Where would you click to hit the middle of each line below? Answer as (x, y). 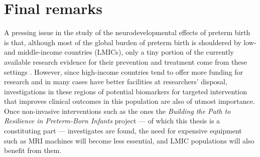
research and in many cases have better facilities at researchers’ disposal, (116, 82)
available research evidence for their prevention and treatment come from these (126, 61)
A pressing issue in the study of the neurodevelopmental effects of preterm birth (127, 32)
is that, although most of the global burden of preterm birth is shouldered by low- (130, 42)
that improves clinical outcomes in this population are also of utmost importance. (129, 101)
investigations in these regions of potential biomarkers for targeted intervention (126, 91)
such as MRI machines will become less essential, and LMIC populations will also (129, 140)
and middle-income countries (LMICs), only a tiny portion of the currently (119, 52)
